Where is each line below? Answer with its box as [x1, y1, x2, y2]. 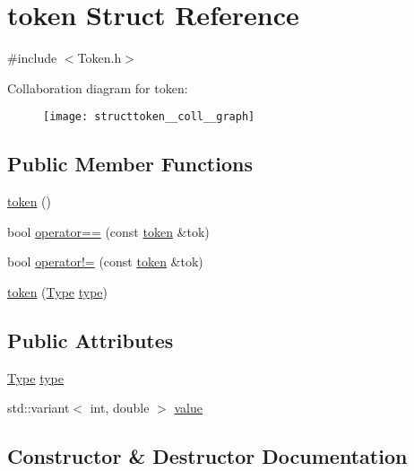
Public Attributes [7, 326, 174, 353]
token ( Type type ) [7, 282, 108, 301]
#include [7, 48, 57, 67]
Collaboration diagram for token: [7, 78, 188, 97]
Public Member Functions [7, 150, 253, 178]
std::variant [7, 398, 70, 417]
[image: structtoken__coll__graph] [43, 110, 255, 124]
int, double [90, 398, 150, 417]
